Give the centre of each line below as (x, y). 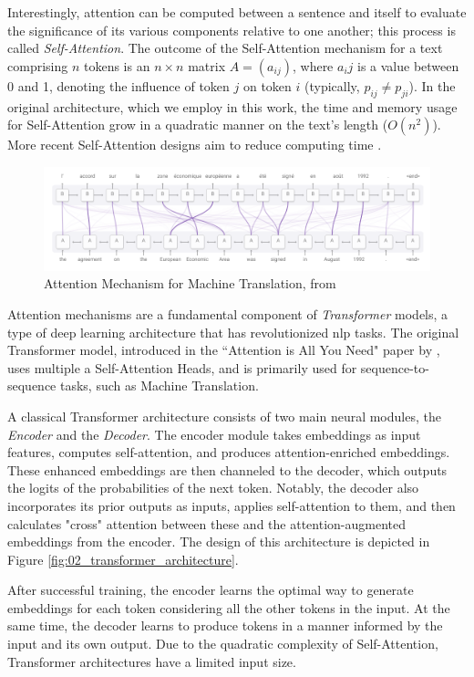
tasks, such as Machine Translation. (160, 385)
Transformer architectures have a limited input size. (152, 661)
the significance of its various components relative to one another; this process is (232, 30)
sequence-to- (395, 367)
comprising (38, 65)
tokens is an (117, 65)
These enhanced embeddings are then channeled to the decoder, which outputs (227, 469)
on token (267, 85)
